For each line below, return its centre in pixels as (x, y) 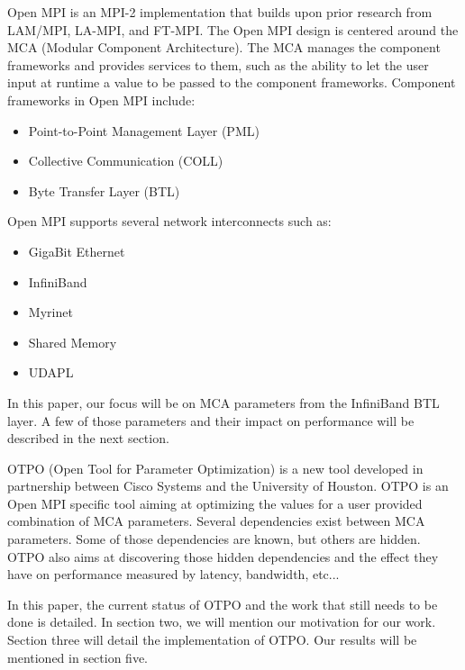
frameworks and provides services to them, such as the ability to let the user (218, 64)
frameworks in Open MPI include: (101, 100)
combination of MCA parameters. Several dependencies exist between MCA (216, 521)
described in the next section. (88, 438)
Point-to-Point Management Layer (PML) (144, 130)
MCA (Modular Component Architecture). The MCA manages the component (224, 47)
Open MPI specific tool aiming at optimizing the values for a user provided (215, 503)
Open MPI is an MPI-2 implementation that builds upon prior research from (220, 12)
